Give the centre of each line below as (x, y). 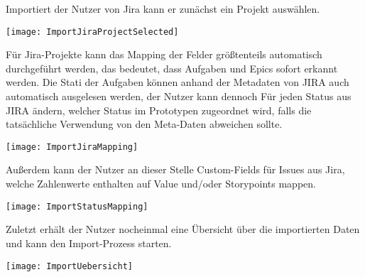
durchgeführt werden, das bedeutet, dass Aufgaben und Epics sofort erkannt (172, 68)
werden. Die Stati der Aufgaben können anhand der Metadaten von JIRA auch (178, 82)
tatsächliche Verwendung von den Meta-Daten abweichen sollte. (144, 124)
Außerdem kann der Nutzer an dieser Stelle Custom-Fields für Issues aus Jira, (175, 169)
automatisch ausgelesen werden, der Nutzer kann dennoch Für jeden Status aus (179, 96)
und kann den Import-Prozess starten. (89, 243)
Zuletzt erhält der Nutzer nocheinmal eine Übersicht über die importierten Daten (183, 229)
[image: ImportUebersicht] (69, 266)
